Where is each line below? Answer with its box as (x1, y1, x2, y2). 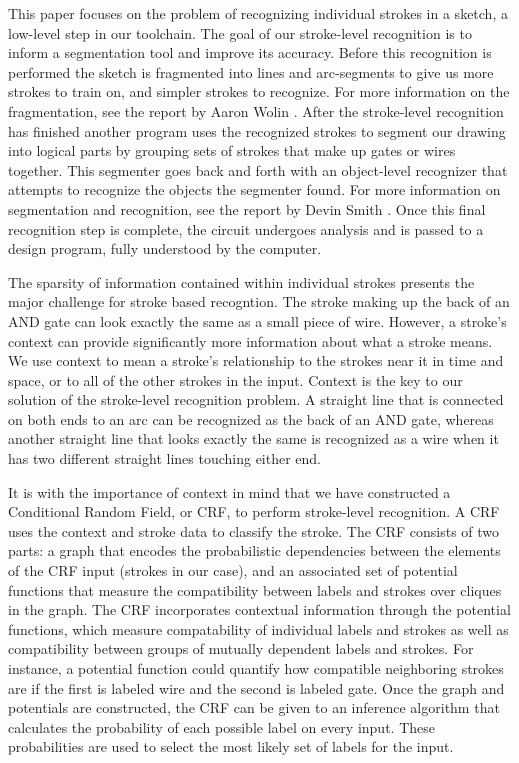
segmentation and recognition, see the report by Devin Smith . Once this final (8, 198, 486, 219)
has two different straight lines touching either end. (8, 448, 322, 469)
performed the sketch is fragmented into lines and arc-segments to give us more (8, 61, 494, 82)
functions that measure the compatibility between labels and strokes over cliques (8, 579, 502, 600)
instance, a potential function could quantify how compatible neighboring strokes (8, 658, 504, 678)
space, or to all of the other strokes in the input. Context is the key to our (8, 369, 463, 390)
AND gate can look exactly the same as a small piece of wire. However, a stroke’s (8, 310, 507, 331)
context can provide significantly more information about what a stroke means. (8, 330, 493, 351)
